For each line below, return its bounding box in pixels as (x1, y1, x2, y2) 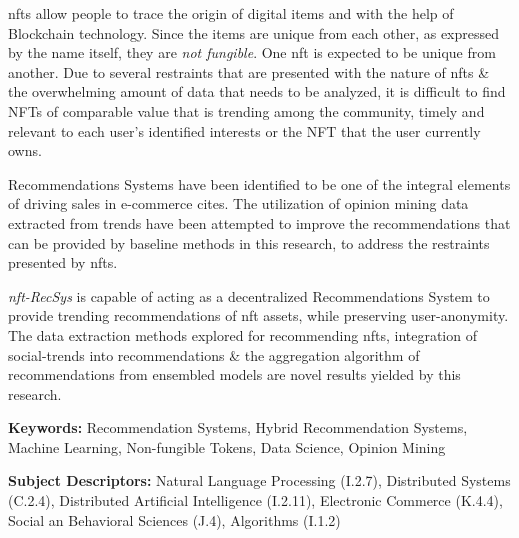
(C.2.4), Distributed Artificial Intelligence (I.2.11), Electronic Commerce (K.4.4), (8, 490, 503, 511)
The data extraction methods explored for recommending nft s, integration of (8, 324, 477, 345)
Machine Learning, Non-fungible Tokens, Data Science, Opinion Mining (8, 436, 446, 457)
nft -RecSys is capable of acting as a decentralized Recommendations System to (8, 285, 490, 306)
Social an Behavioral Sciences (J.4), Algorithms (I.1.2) (8, 509, 341, 530)
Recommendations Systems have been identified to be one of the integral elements (8, 173, 511, 194)
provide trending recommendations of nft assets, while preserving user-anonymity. (8, 305, 509, 326)
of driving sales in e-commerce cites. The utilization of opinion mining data (8, 193, 469, 214)
